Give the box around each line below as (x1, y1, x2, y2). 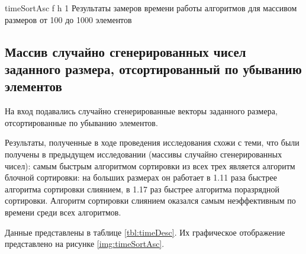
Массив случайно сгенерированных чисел (5, 42, 246, 60)
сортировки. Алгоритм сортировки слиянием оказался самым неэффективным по (5, 194, 296, 207)
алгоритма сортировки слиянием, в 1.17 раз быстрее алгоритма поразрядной (5, 182, 280, 195)
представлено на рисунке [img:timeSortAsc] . (5, 237, 165, 250)
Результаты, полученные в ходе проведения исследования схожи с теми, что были (5, 136, 299, 149)
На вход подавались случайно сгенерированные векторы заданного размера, (5, 105, 278, 117)
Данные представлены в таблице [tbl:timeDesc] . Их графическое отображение (5, 226, 285, 238)
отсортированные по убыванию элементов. (5, 116, 158, 128)
